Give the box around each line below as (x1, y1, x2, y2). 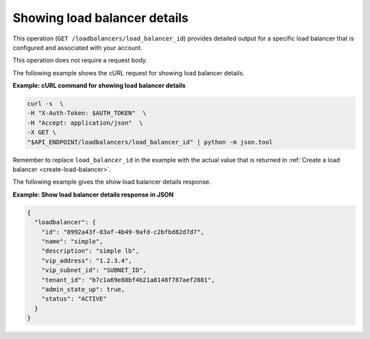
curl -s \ (27, 100, 64, 108)
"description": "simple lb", (41, 247, 140, 255)
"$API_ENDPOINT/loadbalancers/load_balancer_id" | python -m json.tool (27, 138, 273, 146)
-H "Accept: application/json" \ (27, 118, 143, 127)
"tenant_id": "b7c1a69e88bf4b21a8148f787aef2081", (41, 276, 215, 284)
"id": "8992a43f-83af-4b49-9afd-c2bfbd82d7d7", (41, 228, 205, 236)
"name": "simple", (41, 237, 103, 245)
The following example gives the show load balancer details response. (12, 178, 212, 186)
